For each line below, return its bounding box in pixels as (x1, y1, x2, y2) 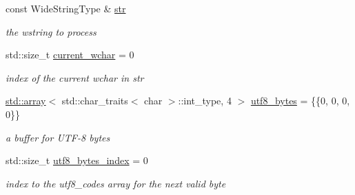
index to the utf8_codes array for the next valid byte (6, 176, 226, 190)
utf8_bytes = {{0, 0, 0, (250, 93, 350, 108)
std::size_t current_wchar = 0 (6, 47, 134, 62)
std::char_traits (61, 93, 128, 108)
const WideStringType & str (6, 1, 126, 15)
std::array (6, 93, 46, 108)
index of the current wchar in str (6, 70, 144, 84)
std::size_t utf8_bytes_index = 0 (6, 153, 148, 168)
